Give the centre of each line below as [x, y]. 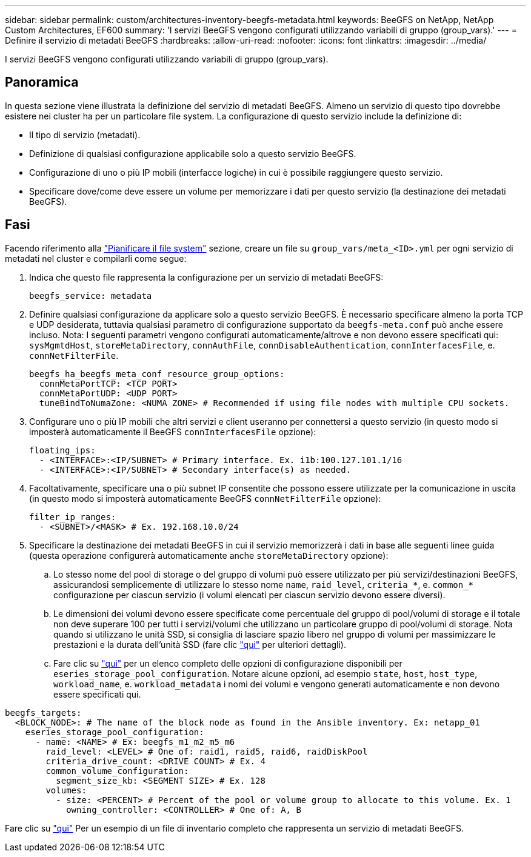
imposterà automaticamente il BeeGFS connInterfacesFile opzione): [173, 432]
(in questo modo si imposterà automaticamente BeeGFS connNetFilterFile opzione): [205, 498]
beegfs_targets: [43, 712]
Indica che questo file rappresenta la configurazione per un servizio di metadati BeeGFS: [206, 277]
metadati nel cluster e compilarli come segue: [96, 258]
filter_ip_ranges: [73, 517]
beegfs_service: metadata [91, 295]
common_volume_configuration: [117, 771]
